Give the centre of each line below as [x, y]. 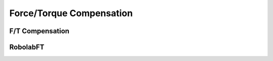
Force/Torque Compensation [71, 13]
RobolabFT [27, 47]
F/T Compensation [39, 31]
